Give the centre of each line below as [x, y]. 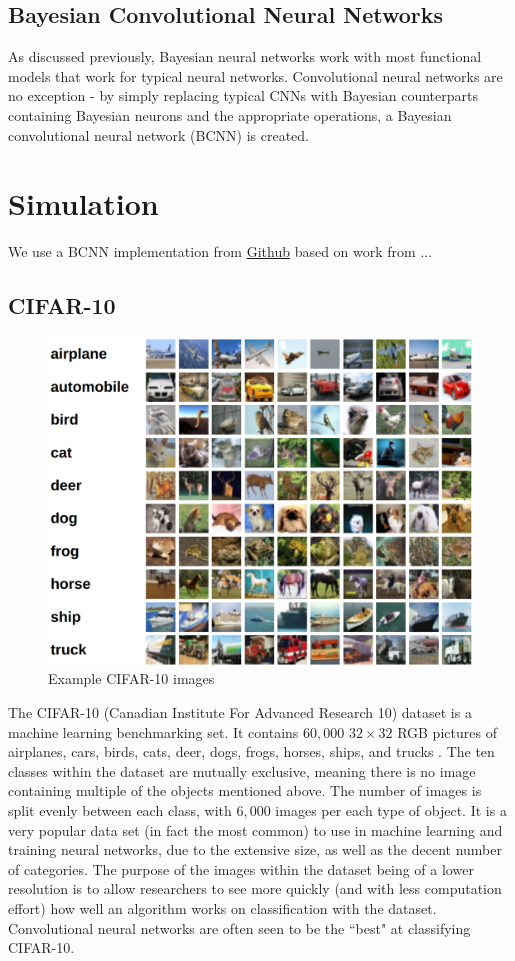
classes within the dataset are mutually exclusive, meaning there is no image [242, 770]
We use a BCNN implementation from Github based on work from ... [220, 251]
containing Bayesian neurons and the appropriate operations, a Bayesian [230, 114]
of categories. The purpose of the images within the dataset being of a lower [241, 868]
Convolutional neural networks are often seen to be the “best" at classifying [239, 927]
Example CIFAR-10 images [131, 678]
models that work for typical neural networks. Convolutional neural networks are [255, 75]
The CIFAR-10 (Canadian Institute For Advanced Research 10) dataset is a [240, 711]
